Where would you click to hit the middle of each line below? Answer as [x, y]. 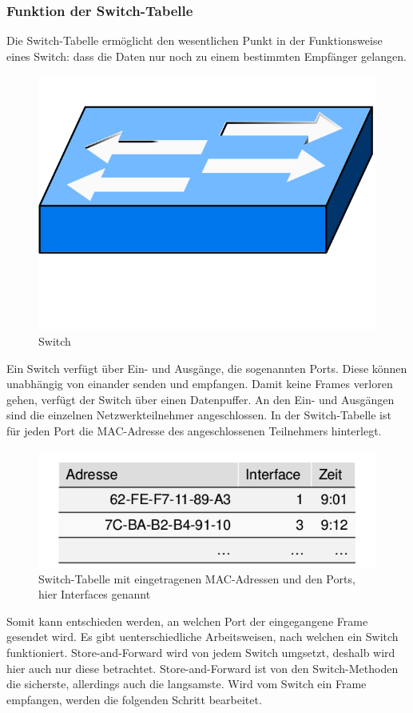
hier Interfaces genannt [95, 594]
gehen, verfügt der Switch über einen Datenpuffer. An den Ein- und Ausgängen [201, 399]
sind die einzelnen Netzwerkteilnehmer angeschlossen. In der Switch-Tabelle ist [199, 415]
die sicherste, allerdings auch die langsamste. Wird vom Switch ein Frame [187, 684]
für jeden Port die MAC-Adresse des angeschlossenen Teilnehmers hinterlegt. [194, 430]
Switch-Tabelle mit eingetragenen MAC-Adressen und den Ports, [197, 578]
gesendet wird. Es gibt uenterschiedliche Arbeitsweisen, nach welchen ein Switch [203, 637]
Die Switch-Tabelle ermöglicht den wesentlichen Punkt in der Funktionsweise [195, 40]
